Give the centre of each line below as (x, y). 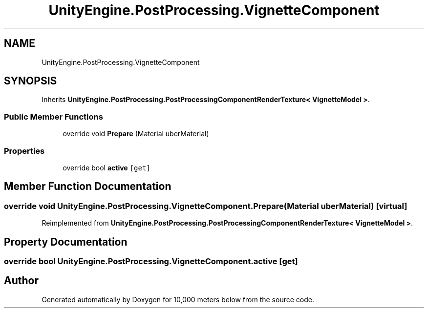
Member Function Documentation (88, 187)
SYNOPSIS (31, 81)
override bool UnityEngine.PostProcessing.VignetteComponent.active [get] (151, 261)
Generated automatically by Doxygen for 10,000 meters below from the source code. (178, 299)
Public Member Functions (53, 116)
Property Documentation (66, 242)
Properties (24, 151)
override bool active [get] (107, 167)
